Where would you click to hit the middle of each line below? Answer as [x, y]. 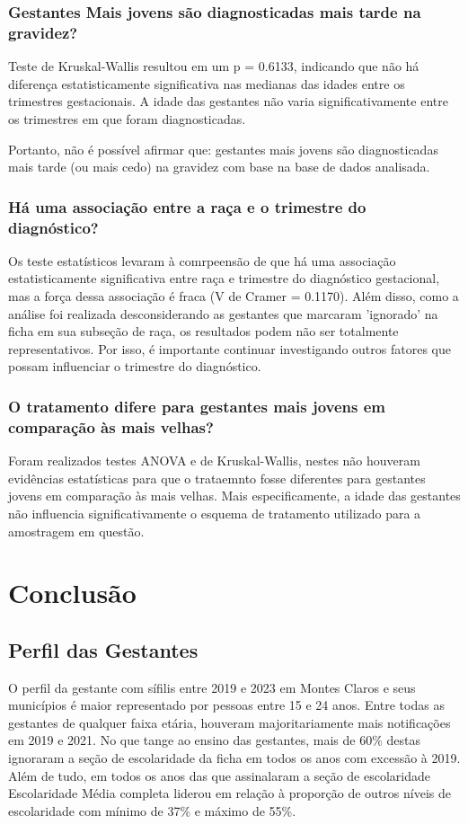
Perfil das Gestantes [103, 649]
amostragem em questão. [76, 531]
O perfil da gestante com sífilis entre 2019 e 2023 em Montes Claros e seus [212, 687]
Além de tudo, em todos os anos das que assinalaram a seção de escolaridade [220, 775]
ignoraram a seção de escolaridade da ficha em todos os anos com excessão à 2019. [234, 758]
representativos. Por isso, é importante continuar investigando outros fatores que [230, 348]
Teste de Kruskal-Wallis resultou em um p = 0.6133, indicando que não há [214, 66]
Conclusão [72, 593]
